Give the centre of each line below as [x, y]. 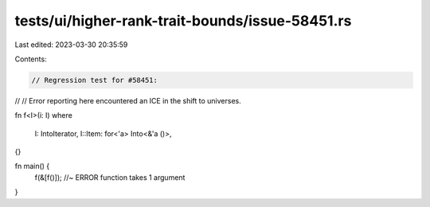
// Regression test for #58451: [95, 80]
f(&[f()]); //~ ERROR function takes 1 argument [110, 177]
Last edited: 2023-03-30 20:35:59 [71, 45]
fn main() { [32, 166]
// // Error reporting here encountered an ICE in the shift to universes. [128, 100]
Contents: [31, 59]
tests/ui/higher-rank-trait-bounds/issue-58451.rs [183, 21]
